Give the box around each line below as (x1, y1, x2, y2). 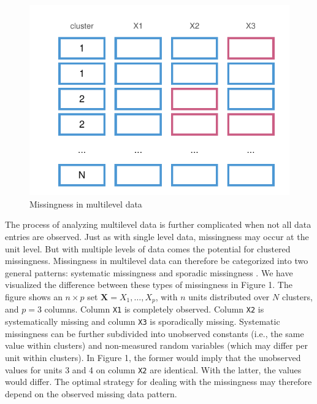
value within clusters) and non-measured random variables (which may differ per (5, 339, 308, 352)
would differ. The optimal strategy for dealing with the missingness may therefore (5, 375, 312, 388)
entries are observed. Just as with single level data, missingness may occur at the (5, 230, 309, 243)
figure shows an (5, 290, 63, 303)
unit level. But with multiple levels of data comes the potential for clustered (5, 242, 291, 255)
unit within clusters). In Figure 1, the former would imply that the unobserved (5, 351, 301, 363)
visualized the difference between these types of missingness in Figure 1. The (5, 278, 292, 291)
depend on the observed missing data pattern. (5, 387, 177, 400)
